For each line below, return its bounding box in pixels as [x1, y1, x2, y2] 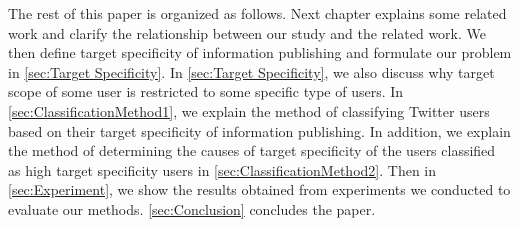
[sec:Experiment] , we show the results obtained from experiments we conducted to [8, 179, 511, 200]
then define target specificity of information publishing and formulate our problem [8, 42, 512, 63]
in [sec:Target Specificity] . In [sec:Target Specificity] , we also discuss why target [8, 61, 495, 82]
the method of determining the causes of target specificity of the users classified [8, 140, 496, 161]
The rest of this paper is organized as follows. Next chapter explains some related [8, 3, 507, 23]
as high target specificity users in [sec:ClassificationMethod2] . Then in [8, 159, 437, 180]
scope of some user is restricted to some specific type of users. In [8, 81, 404, 102]
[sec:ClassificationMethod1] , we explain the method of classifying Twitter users [8, 100, 490, 121]
